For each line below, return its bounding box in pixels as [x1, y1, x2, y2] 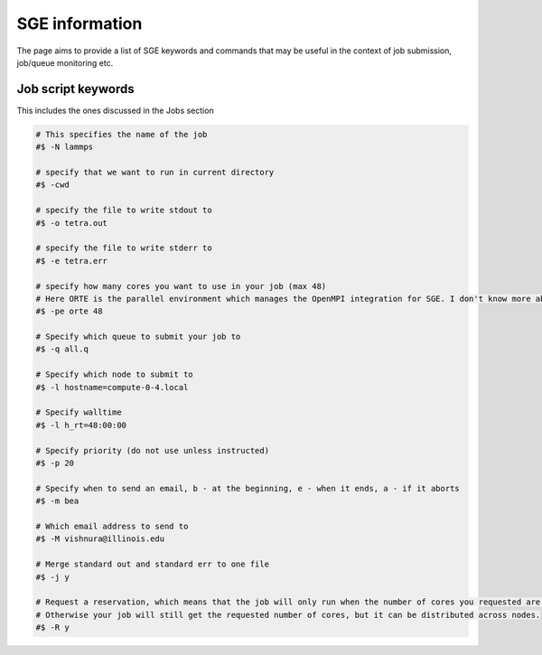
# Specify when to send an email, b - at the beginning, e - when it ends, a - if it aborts [35, 483, 460, 493]
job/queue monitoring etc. [16, 57, 114, 68]
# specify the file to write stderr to [35, 243, 212, 253]
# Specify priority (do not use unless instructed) [35, 445, 270, 455]
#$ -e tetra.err [35, 256, 108, 266]
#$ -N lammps [35, 142, 94, 153]
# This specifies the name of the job [35, 129, 208, 139]
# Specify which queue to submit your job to [35, 332, 241, 342]
